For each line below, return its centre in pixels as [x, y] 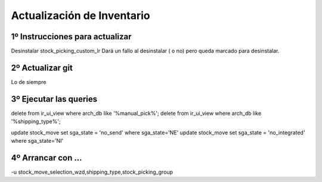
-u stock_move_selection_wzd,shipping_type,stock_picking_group [92, 172]
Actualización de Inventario [80, 15]
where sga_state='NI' [37, 141]
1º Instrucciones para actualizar [71, 37]
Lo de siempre [29, 82]
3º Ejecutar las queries [54, 99]
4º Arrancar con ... [47, 158]
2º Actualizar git [42, 68]
